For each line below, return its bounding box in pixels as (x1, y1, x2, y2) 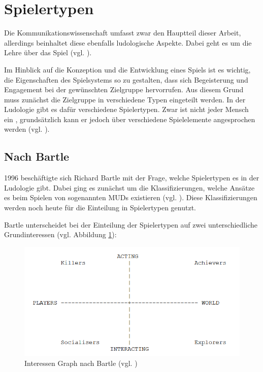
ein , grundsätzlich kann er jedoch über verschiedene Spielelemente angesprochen (4, 114, 255, 124)
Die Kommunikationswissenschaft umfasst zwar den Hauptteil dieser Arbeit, (4, 27, 241, 38)
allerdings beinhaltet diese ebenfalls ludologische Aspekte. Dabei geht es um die (4, 37, 252, 48)
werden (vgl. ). (4, 124, 50, 134)
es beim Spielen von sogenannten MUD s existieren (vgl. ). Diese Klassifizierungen (4, 192, 257, 203)
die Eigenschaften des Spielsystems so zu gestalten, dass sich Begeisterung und (4, 74, 248, 85)
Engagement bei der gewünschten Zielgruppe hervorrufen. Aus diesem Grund (4, 84, 244, 95)
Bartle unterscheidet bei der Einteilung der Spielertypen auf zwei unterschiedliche (4, 219, 257, 230)
